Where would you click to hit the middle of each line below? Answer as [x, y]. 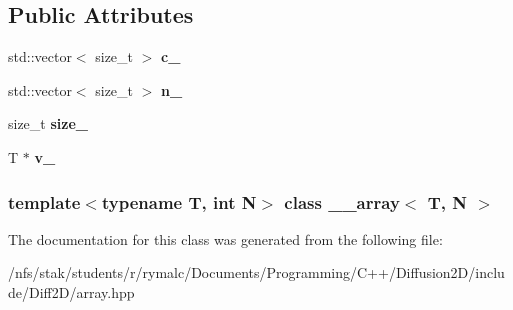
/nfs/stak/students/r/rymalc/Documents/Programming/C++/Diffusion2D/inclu [256, 272]
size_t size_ [48, 123]
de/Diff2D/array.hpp [71, 291]
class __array [342, 201]
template [44, 201]
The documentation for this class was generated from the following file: [225, 238]
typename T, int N [179, 201]
